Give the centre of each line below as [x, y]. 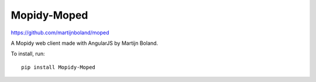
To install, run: [28, 54]
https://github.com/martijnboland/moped [60, 33]
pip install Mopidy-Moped [59, 67]
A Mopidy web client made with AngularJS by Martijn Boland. [84, 43]
